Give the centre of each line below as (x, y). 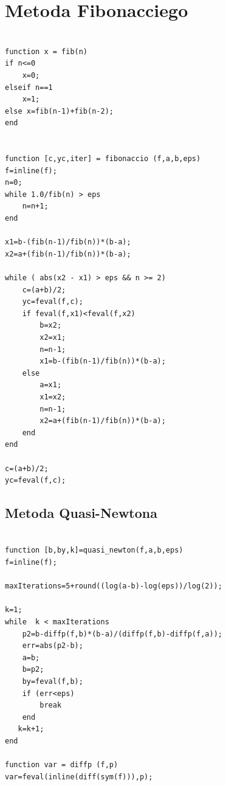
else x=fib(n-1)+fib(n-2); (59, 111)
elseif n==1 (29, 87)
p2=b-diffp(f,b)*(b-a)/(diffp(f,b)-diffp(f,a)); (122, 634)
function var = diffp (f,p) (62, 765)
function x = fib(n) (46, 51)
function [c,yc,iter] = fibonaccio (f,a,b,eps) (103, 159)
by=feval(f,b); (53, 682)
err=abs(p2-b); (53, 646)
